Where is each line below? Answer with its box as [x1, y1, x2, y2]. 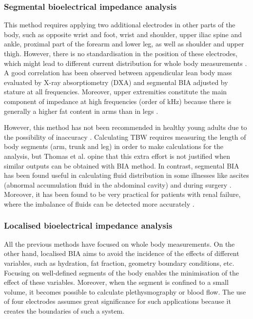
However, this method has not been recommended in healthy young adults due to [4, 122, 247, 132]
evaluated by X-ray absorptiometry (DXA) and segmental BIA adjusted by [4, 77, 228, 87]
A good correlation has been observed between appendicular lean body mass [4, 67, 232, 78]
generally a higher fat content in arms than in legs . [4, 106, 158, 116]
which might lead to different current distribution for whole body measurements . [4, 58, 247, 68]
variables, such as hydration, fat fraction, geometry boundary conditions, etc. [4, 257, 234, 268]
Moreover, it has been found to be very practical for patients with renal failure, [4, 189, 241, 199]
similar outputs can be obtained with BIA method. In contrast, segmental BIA [4, 160, 239, 170]
